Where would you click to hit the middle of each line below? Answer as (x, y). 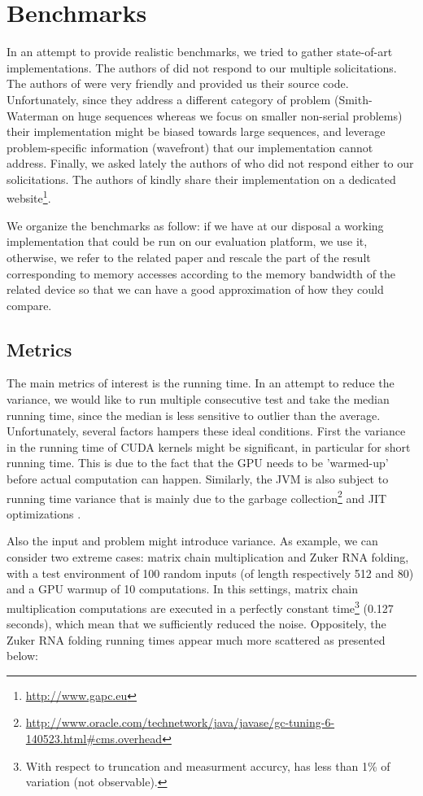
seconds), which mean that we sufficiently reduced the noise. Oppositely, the (196, 624)
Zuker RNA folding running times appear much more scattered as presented (196, 639)
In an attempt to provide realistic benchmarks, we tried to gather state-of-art (200, 52)
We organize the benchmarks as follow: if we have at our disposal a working (195, 225)
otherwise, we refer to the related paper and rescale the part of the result (189, 257)
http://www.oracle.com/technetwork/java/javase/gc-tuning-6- (180, 722)
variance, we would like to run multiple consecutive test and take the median (198, 399)
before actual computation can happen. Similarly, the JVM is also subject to (198, 479)
